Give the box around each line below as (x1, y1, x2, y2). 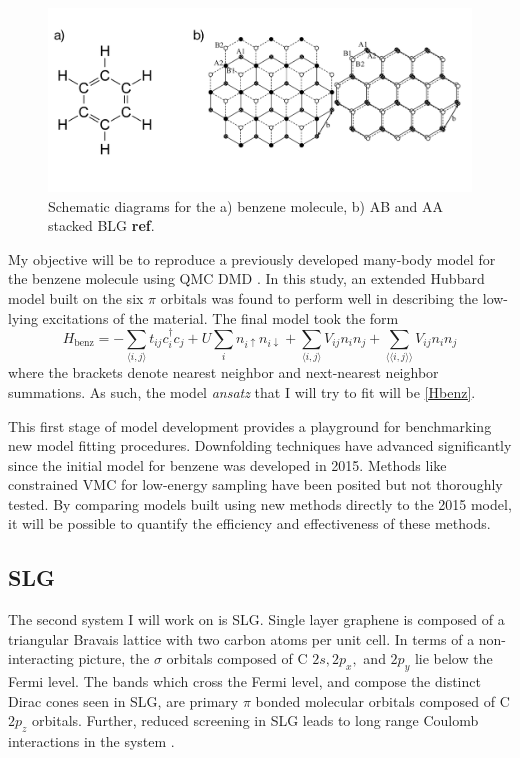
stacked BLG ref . (48, 215, 155, 236)
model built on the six (8, 287, 144, 308)
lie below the (414, 648, 493, 669)
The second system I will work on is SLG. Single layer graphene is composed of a (8, 609, 505, 630)
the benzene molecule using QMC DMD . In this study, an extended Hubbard (8, 268, 485, 289)
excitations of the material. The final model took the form (42, 307, 399, 328)
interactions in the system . (8, 731, 175, 752)
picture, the (78, 648, 150, 669)
